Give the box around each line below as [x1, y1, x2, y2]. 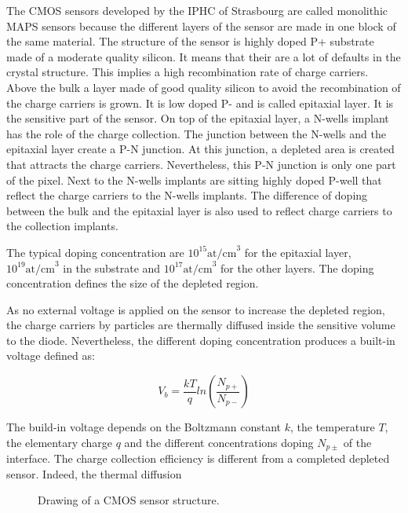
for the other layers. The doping [220, 259, 374, 276]
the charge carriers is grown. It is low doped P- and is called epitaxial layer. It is [6, 94, 394, 111]
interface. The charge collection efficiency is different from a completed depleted [6, 450, 390, 467]
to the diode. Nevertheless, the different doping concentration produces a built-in [6, 332, 395, 348]
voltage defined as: [6, 347, 95, 364]
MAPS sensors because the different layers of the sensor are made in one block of [6, 17, 396, 34]
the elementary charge [6, 434, 113, 450]
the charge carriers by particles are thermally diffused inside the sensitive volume [6, 317, 395, 333]
